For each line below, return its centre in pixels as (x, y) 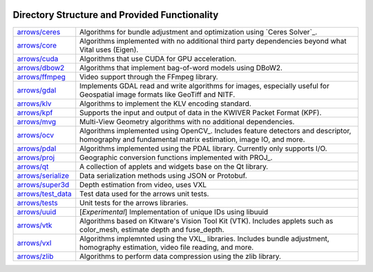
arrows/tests (37, 202)
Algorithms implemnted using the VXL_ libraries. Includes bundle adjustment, (204, 238)
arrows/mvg (37, 122)
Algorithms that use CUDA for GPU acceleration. (158, 59)
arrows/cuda (38, 59)
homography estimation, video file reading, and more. (167, 247)
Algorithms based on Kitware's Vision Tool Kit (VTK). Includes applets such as (207, 221)
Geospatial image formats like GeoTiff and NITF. (157, 95)
